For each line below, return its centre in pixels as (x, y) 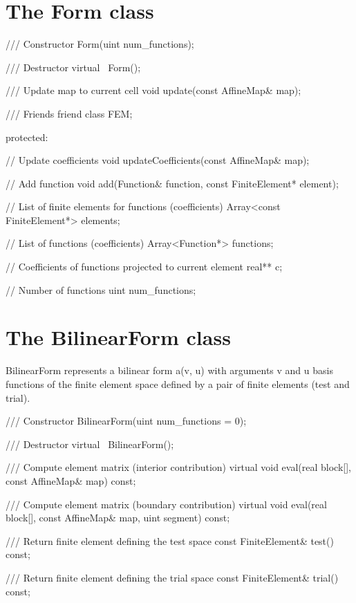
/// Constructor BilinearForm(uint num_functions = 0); (126, 421)
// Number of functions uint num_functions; (101, 289)
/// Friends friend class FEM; (69, 113)
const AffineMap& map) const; (71, 480)
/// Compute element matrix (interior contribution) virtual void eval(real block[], (178, 467)
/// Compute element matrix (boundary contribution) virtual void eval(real (166, 504)
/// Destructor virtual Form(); (73, 67)
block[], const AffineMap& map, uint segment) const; (118, 518)
